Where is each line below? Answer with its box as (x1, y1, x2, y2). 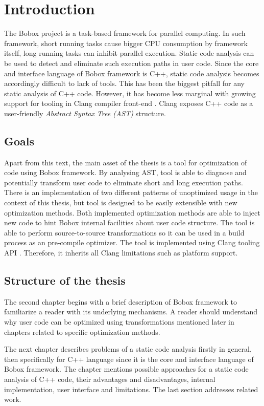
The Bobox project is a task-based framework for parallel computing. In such (4, 28, 246, 38)
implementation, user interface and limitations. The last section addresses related (4, 383, 258, 394)
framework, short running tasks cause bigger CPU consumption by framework (4, 37, 248, 48)
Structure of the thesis (4, 272, 126, 288)
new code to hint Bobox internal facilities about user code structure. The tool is (4, 217, 255, 228)
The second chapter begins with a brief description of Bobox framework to (4, 296, 237, 307)
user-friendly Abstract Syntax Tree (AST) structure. (4, 108, 166, 118)
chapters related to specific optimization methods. (4, 326, 160, 337)
